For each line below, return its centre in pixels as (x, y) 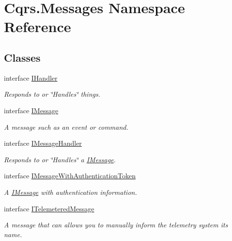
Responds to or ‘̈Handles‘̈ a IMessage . (60, 159)
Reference (38, 26)
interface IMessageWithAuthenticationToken (70, 176)
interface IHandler (31, 77)
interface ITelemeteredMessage (49, 208)
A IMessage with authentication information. (70, 192)
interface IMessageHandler (43, 143)
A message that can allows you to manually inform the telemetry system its (116, 225)
